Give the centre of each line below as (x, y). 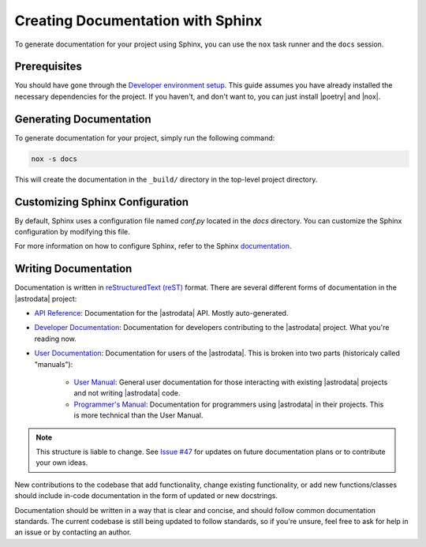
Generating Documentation (83, 119)
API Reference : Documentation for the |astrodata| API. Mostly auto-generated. (161, 313)
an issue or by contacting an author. (73, 532)
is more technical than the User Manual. (138, 415)
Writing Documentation (73, 269)
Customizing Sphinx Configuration (102, 202)
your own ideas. (62, 463)
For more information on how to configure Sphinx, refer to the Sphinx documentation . (153, 246)
